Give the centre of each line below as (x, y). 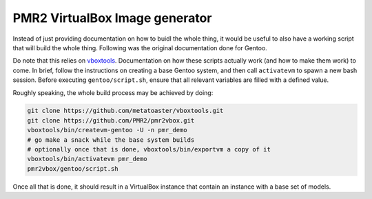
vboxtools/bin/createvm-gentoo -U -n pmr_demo (107, 130)
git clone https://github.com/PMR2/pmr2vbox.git (111, 120)
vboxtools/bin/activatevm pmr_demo (87, 159)
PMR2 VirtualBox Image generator (112, 18)
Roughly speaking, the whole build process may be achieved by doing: (113, 92)
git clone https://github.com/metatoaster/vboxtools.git (125, 111)
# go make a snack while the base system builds (111, 140)
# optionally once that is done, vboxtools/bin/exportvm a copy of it (149, 149)
